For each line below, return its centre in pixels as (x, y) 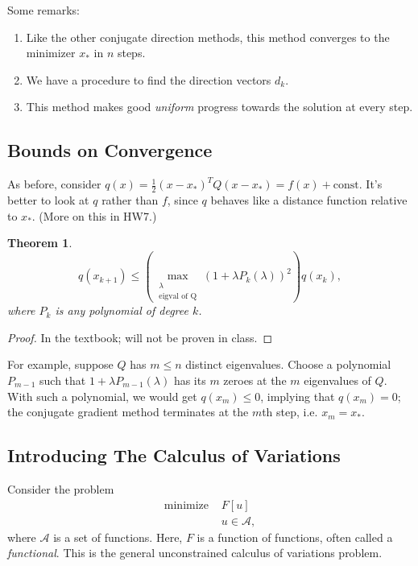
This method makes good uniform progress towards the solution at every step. (219, 107)
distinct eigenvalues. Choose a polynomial (288, 364)
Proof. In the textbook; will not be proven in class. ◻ (140, 337)
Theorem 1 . (40, 243)
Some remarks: (43, 10)
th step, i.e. (290, 412)
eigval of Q (178, 297)
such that (63, 380)
